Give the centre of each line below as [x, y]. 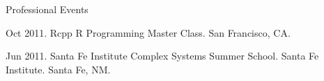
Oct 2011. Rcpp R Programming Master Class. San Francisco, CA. [148, 32]
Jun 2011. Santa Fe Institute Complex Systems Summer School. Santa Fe [162, 56]
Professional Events [47, 9]
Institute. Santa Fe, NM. [58, 69]
